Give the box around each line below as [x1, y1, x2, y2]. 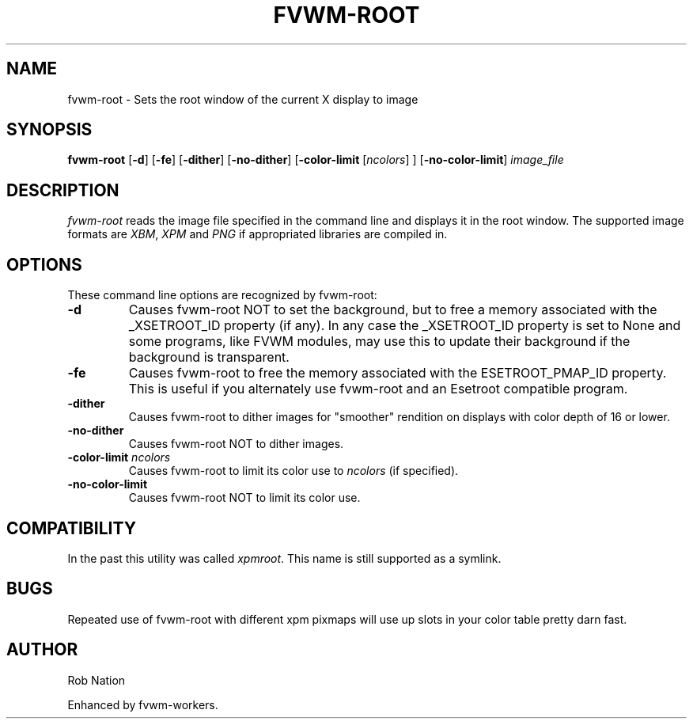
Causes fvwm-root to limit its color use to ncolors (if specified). [128, 464, 459, 478]
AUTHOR [6, 640, 78, 660]
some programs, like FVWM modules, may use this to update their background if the [128, 333, 631, 350]
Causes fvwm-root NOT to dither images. [128, 437, 344, 451]
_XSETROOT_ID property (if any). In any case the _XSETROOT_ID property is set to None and [128, 317, 681, 334]
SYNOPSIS [6, 120, 93, 140]
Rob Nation [67, 673, 126, 687]
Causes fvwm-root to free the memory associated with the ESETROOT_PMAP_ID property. [128, 365, 667, 381]
